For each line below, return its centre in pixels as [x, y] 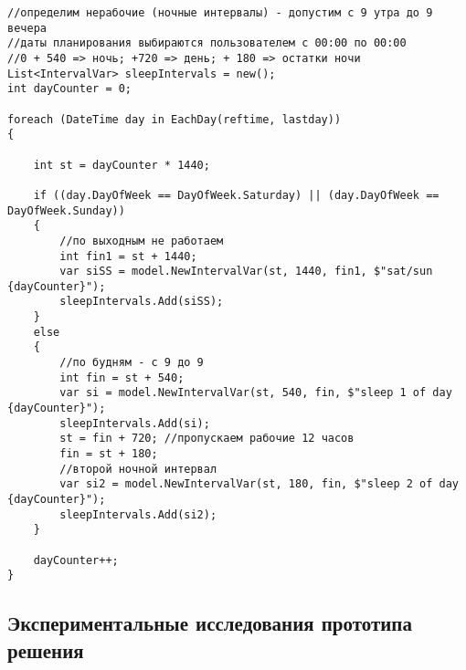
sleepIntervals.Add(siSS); [142, 302]
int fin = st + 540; [122, 377]
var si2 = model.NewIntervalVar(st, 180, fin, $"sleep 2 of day [259, 484]
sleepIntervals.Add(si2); [138, 514]
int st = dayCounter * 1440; [122, 165]
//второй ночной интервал [138, 469]
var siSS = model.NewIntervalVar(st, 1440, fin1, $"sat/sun [246, 272]
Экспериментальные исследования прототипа [210, 623]
